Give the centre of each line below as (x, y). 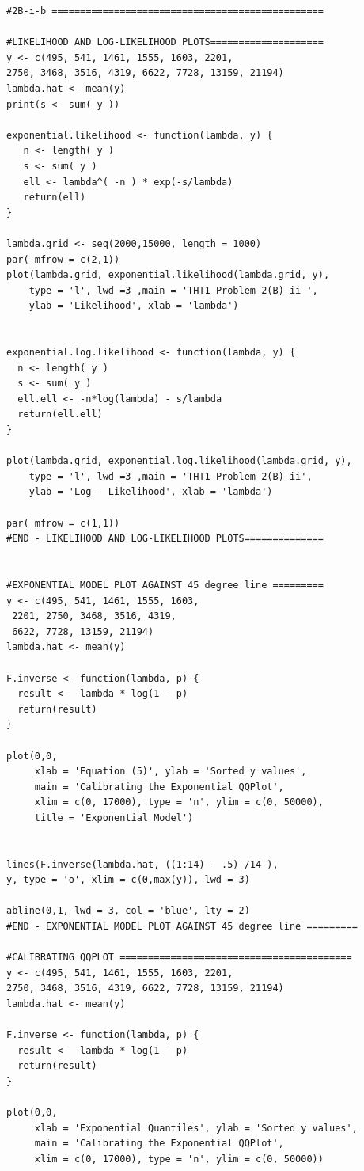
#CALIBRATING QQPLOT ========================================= (179, 958)
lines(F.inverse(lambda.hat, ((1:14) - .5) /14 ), (142, 864)
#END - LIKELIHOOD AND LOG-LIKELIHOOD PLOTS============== (165, 539)
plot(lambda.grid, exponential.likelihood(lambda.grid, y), (168, 275)
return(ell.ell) (60, 414)
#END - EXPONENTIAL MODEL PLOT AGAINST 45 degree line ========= (182, 927)
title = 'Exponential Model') (114, 817)
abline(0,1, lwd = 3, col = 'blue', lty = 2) (128, 911)
